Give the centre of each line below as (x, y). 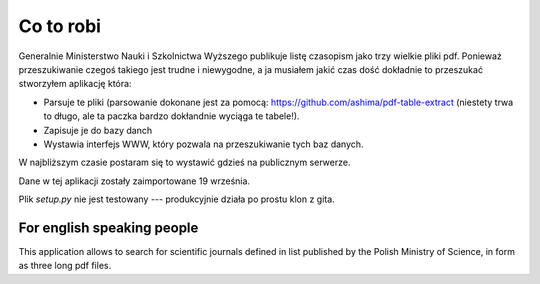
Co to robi (60, 26)
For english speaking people (108, 227)
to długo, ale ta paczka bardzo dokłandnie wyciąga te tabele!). (171, 116)
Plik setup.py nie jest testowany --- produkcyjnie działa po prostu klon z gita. (176, 199)
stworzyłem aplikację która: (75, 84)
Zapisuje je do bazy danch (98, 130)
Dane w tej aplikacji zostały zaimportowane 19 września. (134, 181)
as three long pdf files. (65, 266)
